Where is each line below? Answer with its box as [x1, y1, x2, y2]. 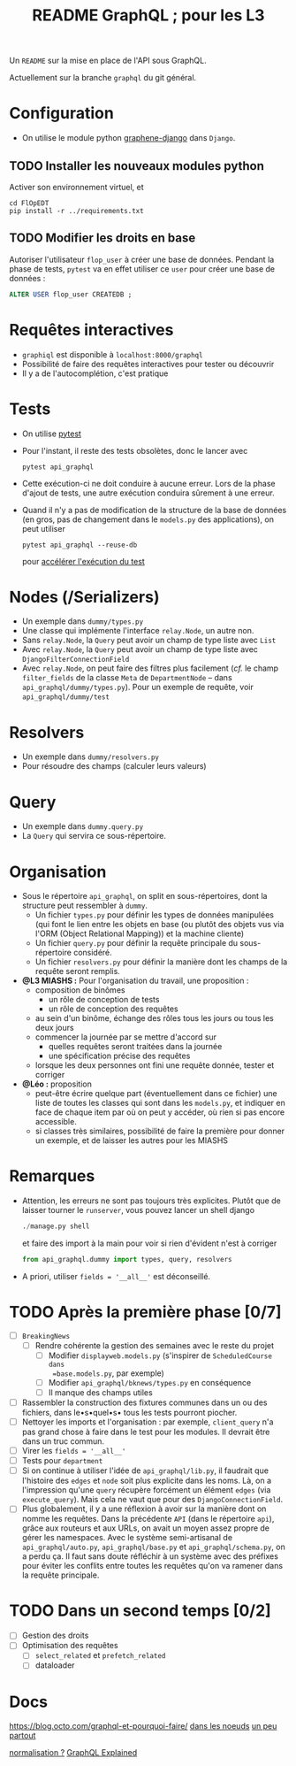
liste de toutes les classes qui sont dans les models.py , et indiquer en [34, 1098, 285, 1109]
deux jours [34, 1023, 74, 1033]
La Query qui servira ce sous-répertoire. [21, 831, 166, 841]
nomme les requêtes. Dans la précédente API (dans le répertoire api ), [21, 1514, 275, 1524]
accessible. [34, 1117, 77, 1127]
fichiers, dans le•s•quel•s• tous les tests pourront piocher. [21, 1407, 238, 1417]
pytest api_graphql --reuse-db [21, 541, 138, 549]
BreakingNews [21, 1332, 71, 1340]
